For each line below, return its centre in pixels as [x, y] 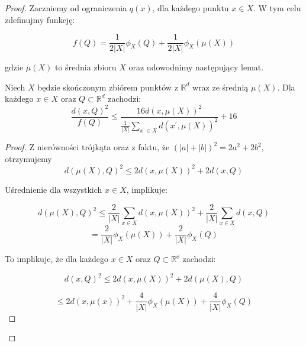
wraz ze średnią [220, 87]
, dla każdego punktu [191, 8]
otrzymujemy [28, 158]
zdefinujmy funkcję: [40, 19]
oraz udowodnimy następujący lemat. [196, 67]
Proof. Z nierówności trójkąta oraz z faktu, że [87, 147]
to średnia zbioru [86, 67]
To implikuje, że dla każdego [57, 259]
